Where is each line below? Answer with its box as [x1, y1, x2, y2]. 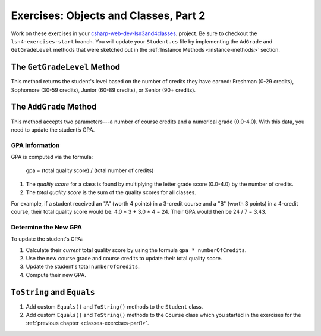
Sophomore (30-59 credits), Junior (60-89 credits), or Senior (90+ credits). [11, 86, 196, 94]
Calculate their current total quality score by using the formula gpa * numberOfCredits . [26, 246, 247, 253]
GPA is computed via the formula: [11, 154, 93, 161]
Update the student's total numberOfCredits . [26, 263, 140, 270]
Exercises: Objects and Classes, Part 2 [11, 9, 206, 22]
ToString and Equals [11, 287, 95, 297]
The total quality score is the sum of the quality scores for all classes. [26, 189, 196, 196]
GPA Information [11, 141, 60, 149]
